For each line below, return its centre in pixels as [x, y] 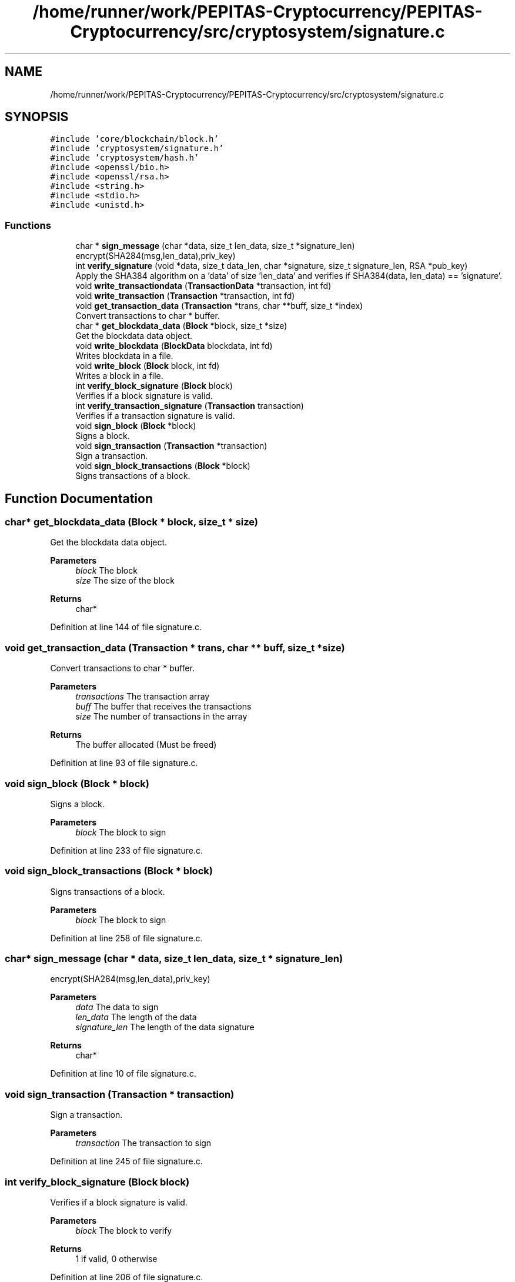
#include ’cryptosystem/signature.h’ [137, 149]
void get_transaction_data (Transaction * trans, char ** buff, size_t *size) [175, 647]
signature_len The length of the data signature [165, 1027]
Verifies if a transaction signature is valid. [155, 416]
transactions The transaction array [143, 697]
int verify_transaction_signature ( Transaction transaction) [190, 406]
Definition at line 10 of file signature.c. [123, 1074]
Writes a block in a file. [119, 376]
